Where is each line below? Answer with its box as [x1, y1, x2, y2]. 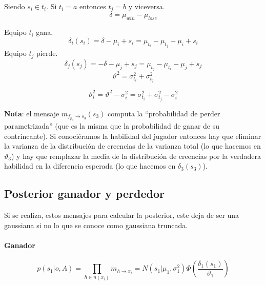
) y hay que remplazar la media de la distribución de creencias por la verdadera [11, 150, 261, 161]
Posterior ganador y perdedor [4, 186, 165, 201]
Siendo [4, 1, 25, 11]
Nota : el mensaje [4, 108, 59, 118]
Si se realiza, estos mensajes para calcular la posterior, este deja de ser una [4, 210, 239, 220]
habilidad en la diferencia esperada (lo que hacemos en [4, 160, 176, 171]
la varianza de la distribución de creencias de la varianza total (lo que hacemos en [4, 140, 261, 151]
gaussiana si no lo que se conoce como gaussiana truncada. [4, 219, 188, 230]
